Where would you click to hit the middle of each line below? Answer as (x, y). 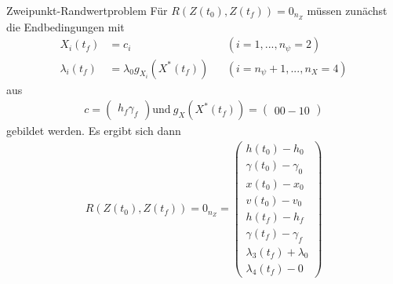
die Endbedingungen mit (65, 26)
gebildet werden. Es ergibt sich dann (94, 131)
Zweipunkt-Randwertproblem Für (87, 10)
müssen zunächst (347, 10)
